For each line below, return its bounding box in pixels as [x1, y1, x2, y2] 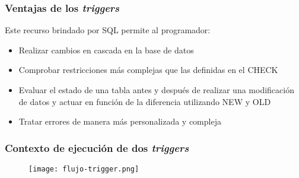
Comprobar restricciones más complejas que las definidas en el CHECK [18, 63, 278, 76]
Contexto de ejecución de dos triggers [5, 140, 189, 155]
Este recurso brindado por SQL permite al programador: [5, 24, 211, 36]
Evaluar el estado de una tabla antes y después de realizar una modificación [18, 84, 294, 96]
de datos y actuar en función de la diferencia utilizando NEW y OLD [18, 95, 271, 107]
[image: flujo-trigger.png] [28, 165, 139, 173]
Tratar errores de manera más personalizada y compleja [18, 115, 221, 128]
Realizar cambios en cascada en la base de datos [18, 43, 194, 56]
